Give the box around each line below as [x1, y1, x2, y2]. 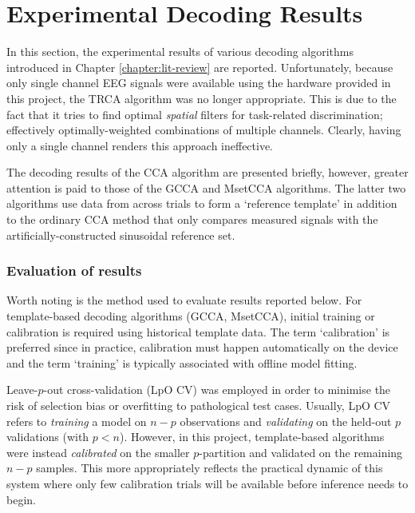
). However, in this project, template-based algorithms [119, 428, 385, 445]
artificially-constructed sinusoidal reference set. [6, 226, 235, 243]
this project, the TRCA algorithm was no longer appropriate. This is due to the [6, 89, 397, 106]
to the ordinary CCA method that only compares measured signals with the [6, 211, 378, 228]
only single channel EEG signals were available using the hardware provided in [6, 74, 391, 91]
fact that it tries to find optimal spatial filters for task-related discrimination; [6, 105, 383, 122]
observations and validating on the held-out [180, 412, 392, 429]
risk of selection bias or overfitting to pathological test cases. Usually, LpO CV [6, 397, 391, 414]
